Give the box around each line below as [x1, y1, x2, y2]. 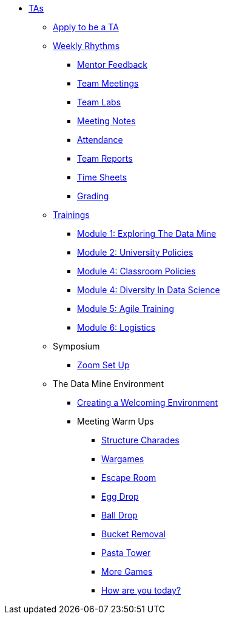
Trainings [53, 210, 90, 220]
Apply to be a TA [53, 22, 119, 32]
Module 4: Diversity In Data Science [77, 285, 220, 295]
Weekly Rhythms [53, 41, 120, 51]
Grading [77, 191, 109, 201]
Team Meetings [77, 78, 139, 88]
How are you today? [101, 585, 181, 595]
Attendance [77, 134, 123, 145]
